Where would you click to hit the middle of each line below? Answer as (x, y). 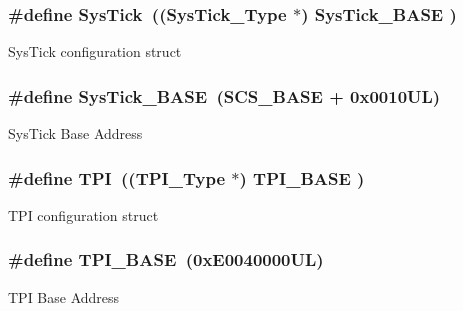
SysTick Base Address (75, 133)
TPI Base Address (64, 296)
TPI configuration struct (83, 214)
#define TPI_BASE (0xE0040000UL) (166, 259)
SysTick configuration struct (95, 51)
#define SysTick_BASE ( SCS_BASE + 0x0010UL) (224, 95)
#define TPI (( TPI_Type (117, 177)
